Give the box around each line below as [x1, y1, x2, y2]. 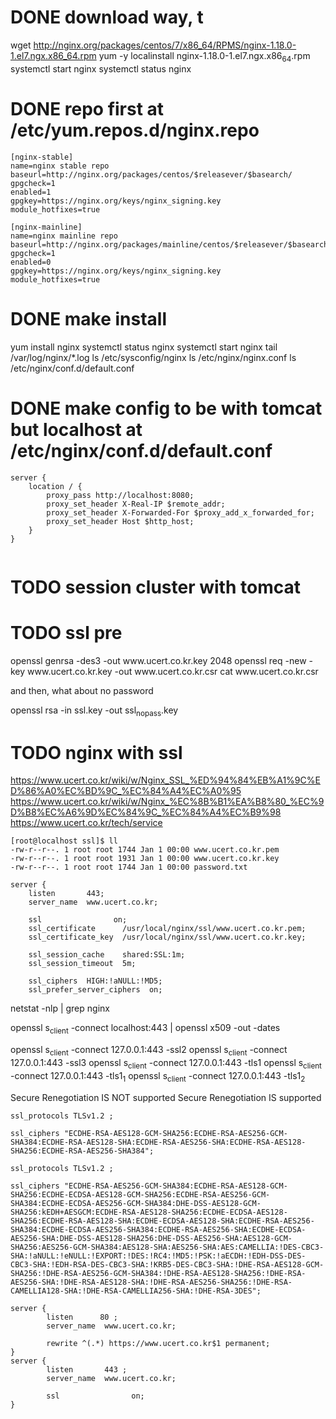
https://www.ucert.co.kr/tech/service [10, 817, 163, 829]
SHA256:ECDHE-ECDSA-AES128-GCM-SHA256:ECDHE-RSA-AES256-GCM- [10, 1189, 271, 1200]
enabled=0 [10, 257, 52, 267]
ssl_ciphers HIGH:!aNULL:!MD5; [28, 976, 163, 986]
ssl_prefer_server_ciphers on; [28, 985, 163, 995]
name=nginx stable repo [10, 161, 110, 171]
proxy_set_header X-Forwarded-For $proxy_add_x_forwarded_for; [46, 507, 315, 518]
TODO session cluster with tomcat [10, 576, 301, 598]
